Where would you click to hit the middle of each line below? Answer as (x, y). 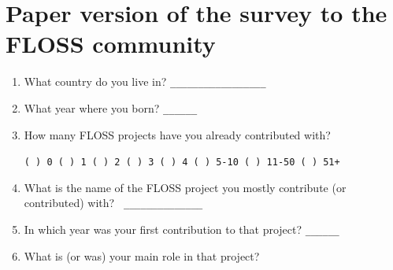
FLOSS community (111, 44)
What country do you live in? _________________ (145, 81)
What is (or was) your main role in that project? (142, 255)
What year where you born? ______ (111, 107)
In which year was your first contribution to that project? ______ (182, 229)
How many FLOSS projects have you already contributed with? (177, 134)
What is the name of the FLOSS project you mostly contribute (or (185, 187)
